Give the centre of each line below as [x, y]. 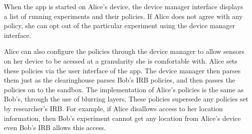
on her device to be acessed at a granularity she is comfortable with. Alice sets [121, 60]
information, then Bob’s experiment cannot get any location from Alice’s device [122, 118]
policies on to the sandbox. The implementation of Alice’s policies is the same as [124, 89]
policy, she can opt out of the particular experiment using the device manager [120, 25]
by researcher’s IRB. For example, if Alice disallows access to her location [113, 108]
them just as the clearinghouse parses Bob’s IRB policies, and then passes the [120, 80]
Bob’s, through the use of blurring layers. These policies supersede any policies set [126, 99]
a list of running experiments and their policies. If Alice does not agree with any [123, 16]
